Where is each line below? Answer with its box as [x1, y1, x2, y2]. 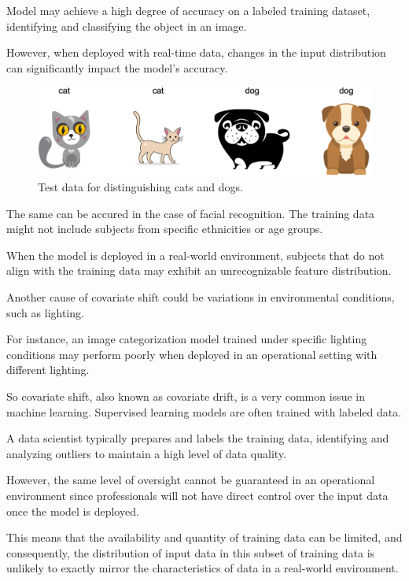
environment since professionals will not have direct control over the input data [6, 487, 389, 503]
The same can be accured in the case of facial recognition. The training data [6, 205, 375, 221]
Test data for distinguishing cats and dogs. [38, 179, 244, 194]
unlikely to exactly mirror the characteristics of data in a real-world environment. [6, 560, 399, 576]
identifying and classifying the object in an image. [6, 17, 247, 34]
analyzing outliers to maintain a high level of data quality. [6, 445, 286, 461]
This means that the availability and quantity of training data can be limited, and [6, 529, 403, 546]
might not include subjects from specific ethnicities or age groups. [6, 220, 323, 237]
